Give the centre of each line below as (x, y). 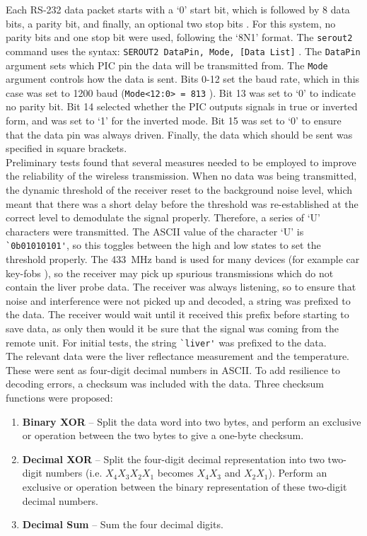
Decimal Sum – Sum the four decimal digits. (123, 524)
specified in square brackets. (66, 148)
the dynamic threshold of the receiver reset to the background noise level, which (179, 189)
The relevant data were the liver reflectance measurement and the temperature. (178, 356)
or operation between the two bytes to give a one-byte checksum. (163, 435)
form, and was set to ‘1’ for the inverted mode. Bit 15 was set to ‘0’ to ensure (174, 120)
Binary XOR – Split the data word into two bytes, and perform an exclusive (192, 421)
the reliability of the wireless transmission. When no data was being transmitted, (181, 176)
